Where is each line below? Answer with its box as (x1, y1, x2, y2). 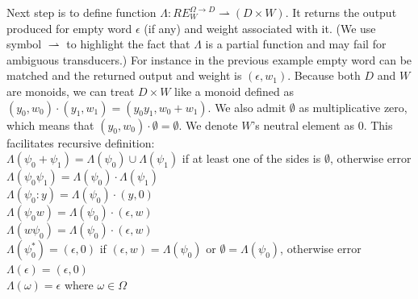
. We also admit (207, 98, 286, 115)
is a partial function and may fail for (205, 35, 387, 52)
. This (363, 116, 393, 133)
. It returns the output (285, 4, 397, 20)
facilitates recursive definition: (6, 134, 155, 151)
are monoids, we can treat (6, 82, 135, 99)
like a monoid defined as (174, 82, 294, 99)
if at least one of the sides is (182, 150, 321, 167)
